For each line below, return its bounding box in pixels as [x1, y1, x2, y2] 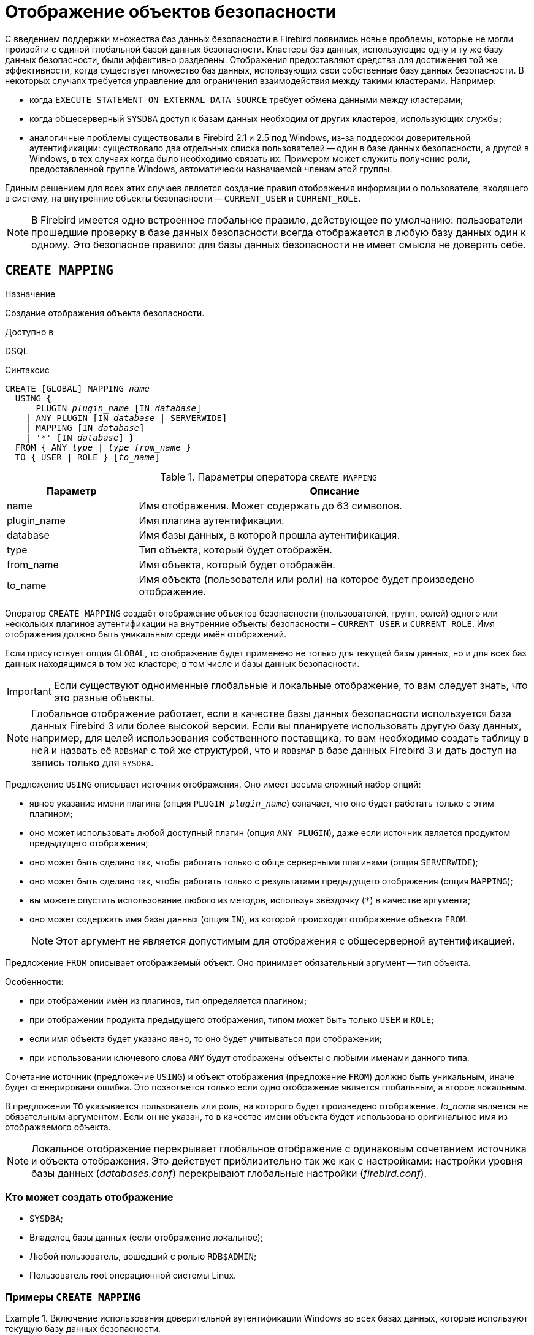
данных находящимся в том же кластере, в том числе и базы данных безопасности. [5, 658, 360, 669]
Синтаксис [5, 364, 50, 375]
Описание [310, 484, 359, 497]
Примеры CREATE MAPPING [5, 1290, 141, 1303]
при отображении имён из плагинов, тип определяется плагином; [29, 995, 307, 1006]
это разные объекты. [53, 691, 154, 704]
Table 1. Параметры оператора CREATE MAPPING [160, 470, 377, 483]
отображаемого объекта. [5, 1121, 111, 1132]
